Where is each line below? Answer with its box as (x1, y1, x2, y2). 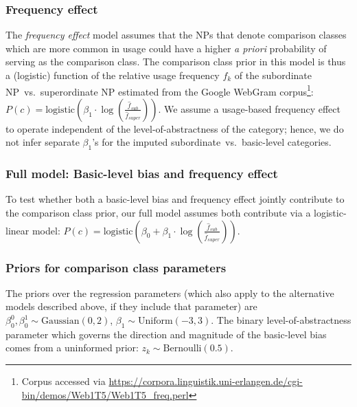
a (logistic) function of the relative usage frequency (5, 68, 220, 82)
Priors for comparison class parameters (5, 258, 227, 276)
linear (5, 223, 30, 237)
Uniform (138, 316, 173, 327)
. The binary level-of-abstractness (211, 313, 352, 327)
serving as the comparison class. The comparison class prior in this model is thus (5, 54, 346, 69)
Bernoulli (163, 344, 202, 354)
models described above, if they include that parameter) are (5, 299, 257, 313)
